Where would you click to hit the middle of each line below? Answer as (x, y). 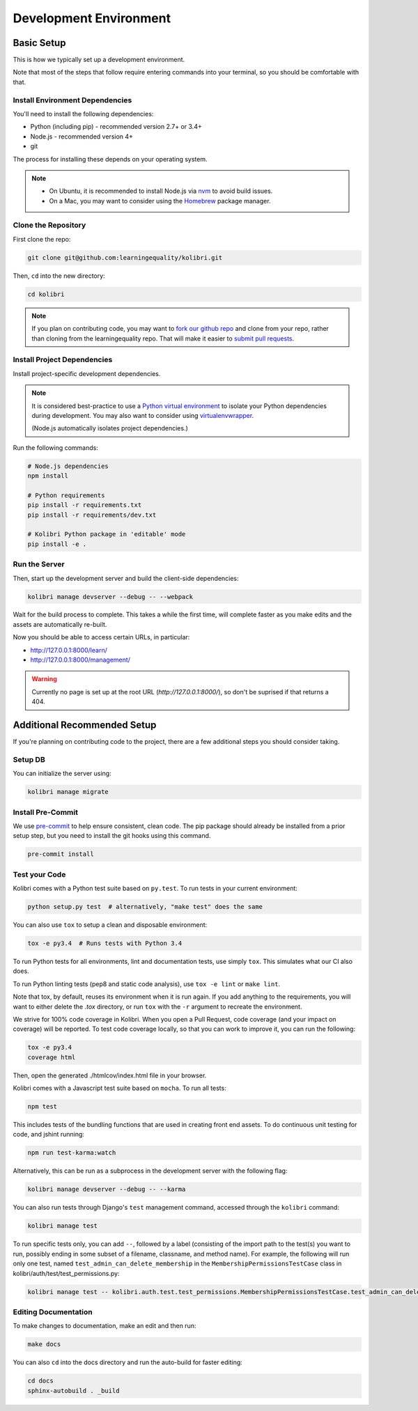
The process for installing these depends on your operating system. (110, 159)
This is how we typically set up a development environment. (99, 60)
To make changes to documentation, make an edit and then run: (104, 1326)
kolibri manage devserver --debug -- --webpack (110, 597)
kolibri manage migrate (68, 792)
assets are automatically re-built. (60, 624)
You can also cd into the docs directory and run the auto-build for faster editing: (128, 1362)
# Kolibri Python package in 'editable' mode (107, 534)
